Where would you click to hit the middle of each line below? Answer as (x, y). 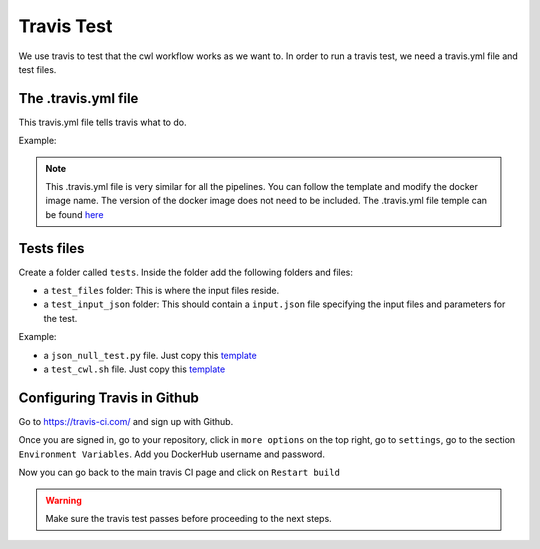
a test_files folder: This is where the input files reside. (161, 291)
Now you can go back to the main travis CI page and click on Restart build (179, 472)
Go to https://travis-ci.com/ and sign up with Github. (126, 421)
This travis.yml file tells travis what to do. (102, 122)
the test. (60, 318)
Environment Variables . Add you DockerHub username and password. (171, 454)
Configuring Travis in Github (108, 397)
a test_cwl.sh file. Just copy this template (134, 369)
